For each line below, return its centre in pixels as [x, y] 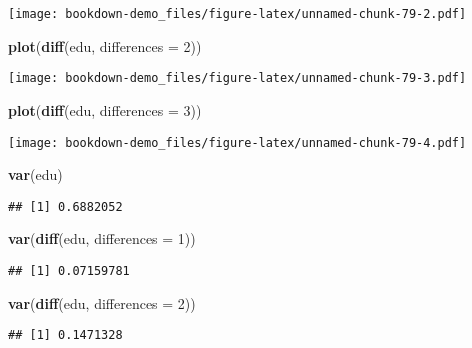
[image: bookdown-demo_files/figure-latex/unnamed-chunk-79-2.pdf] [237, 14]
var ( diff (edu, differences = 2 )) [102, 302]
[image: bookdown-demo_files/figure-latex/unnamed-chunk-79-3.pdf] [237, 78]
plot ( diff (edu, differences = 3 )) [105, 109]
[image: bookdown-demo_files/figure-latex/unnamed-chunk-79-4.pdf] [237, 142]
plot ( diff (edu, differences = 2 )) [105, 45]
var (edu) [35, 174]
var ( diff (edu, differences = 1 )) [102, 238]
